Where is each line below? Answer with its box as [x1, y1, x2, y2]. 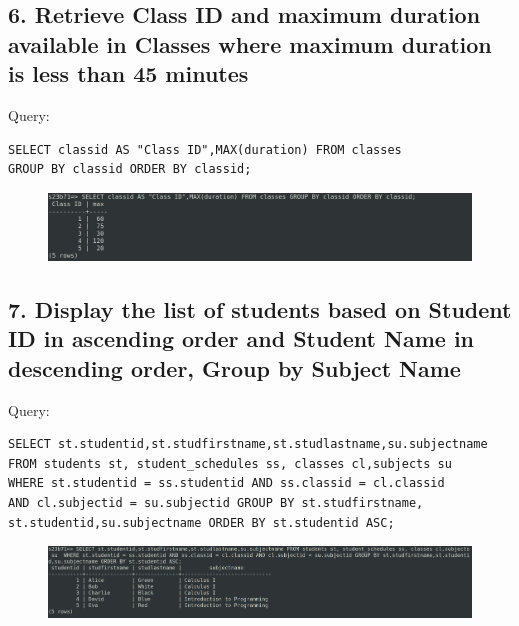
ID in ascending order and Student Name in [8, 323, 475, 354]
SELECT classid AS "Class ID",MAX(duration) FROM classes [8, 142, 402, 157]
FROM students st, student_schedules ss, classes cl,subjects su [8, 456, 452, 471]
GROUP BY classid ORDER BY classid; [8, 162, 252, 177]
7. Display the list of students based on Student [8, 294, 512, 325]
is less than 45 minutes [8, 58, 249, 89]
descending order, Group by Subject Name [8, 352, 461, 383]
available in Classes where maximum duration [8, 28, 492, 59]
